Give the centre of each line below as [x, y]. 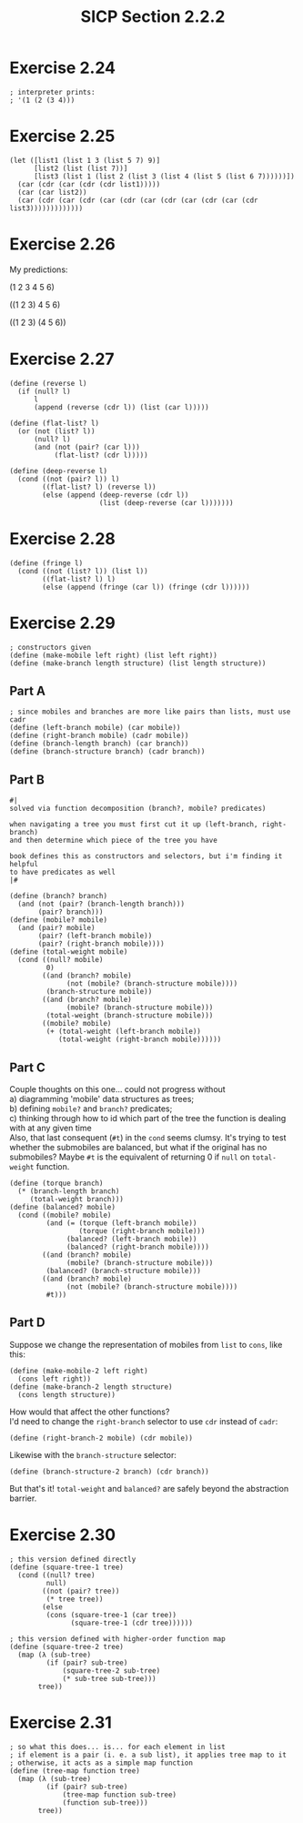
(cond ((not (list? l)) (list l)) [83, 571]
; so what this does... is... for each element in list [117, 1747]
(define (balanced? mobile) [63, 1208]
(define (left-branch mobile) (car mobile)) [95, 728]
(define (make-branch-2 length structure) [91, 1387]
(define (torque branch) [56, 1184]
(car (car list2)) [53, 192]
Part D [27, 1323]
